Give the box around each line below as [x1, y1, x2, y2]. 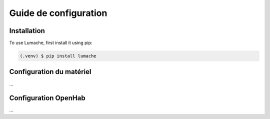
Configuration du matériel [9, 67, 91, 76]
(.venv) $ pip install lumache [19, 53, 97, 59]
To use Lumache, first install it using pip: [9, 40, 92, 46]
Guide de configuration [9, 7, 107, 18]
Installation [9, 26, 45, 35]
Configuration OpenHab [9, 94, 85, 102]
